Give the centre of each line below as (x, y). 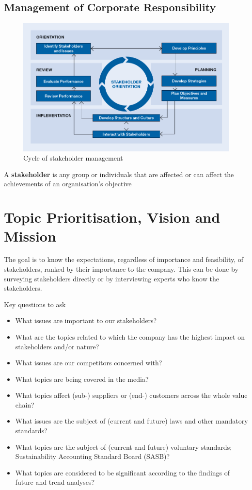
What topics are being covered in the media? (82, 379)
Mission (30, 236)
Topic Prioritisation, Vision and (112, 217)
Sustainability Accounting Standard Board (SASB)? (93, 456)
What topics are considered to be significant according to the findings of (123, 472)
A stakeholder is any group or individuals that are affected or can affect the (119, 174)
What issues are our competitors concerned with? (89, 363)
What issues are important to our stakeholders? (86, 320)
